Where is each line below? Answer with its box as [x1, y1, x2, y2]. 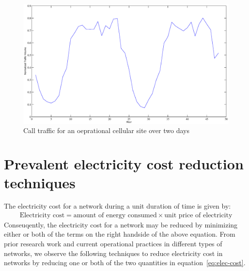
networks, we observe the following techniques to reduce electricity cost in [4, 248, 223, 258]
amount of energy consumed [73, 211, 157, 219]
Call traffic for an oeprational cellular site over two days [23, 125, 189, 135]
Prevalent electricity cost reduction [4, 153, 244, 173]
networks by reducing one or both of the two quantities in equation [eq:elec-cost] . [4, 257, 246, 268]
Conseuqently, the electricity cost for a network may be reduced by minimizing [4, 219, 238, 229]
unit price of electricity [164, 211, 233, 219]
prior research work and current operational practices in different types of [4, 238, 222, 248]
